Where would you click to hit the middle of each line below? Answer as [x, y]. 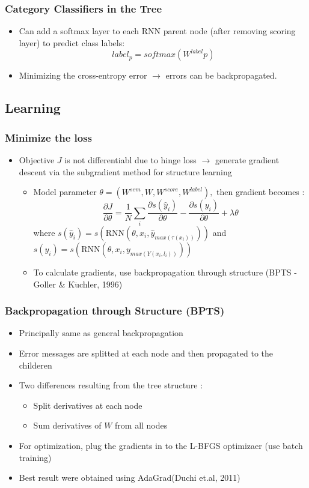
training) [35, 457]
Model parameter [65, 192]
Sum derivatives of [67, 425]
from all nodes [141, 425]
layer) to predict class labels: [72, 42]
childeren [35, 365]
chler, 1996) [101, 284]
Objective [37, 160]
